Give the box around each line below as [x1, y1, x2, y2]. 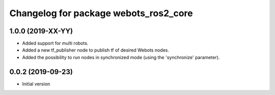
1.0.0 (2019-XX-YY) [9, 27, 73, 35]
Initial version [22, 81, 50, 87]
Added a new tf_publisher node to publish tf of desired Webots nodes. [22, 47, 169, 53]
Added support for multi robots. [22, 40, 89, 46]
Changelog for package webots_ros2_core [9, 8, 193, 19]
